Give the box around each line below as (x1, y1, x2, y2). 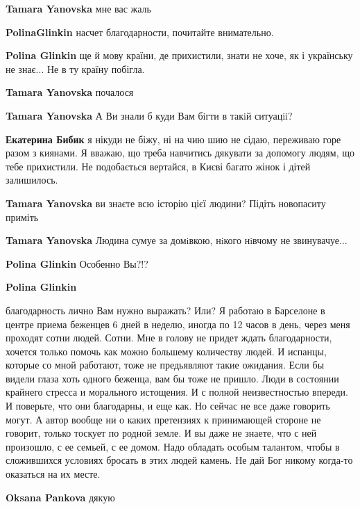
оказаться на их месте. (6, 467, 101, 481)
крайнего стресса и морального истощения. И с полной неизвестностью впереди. (6, 385, 348, 399)
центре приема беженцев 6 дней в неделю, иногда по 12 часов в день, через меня (6, 316, 350, 331)
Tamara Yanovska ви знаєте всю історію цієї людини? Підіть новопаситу (6, 195, 326, 210)
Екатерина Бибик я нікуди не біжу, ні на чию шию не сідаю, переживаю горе (6, 131, 341, 146)
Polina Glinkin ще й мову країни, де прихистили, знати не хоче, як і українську (6, 48, 353, 63)
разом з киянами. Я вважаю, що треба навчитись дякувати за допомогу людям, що (6, 145, 354, 160)
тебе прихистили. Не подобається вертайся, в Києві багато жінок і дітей (6, 159, 311, 173)
